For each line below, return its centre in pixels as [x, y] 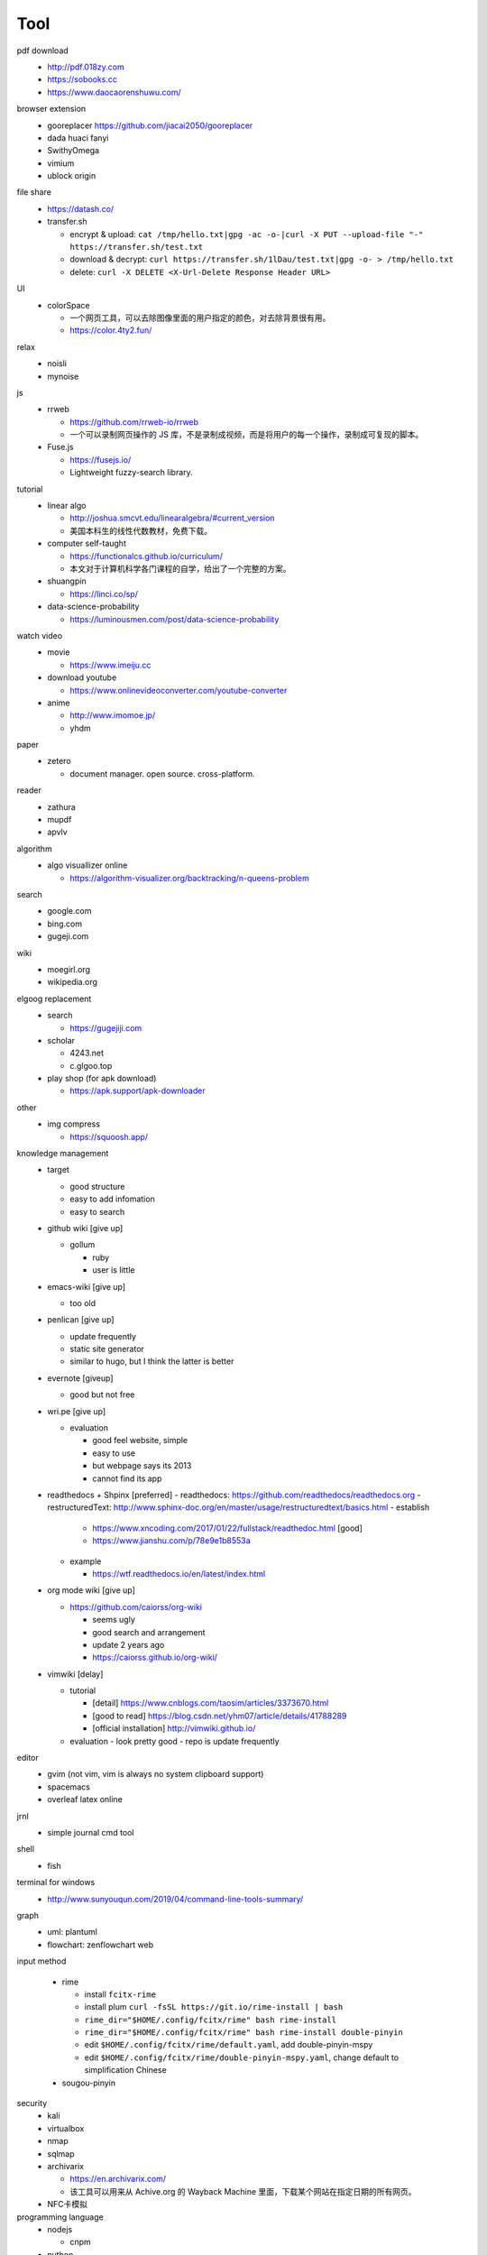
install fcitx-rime [120, 1994]
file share [34, 192]
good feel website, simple [140, 1440]
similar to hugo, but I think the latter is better [152, 1361]
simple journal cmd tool [91, 1832]
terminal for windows [56, 1882]
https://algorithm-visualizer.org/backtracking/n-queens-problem [190, 878]
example [86, 1561]
